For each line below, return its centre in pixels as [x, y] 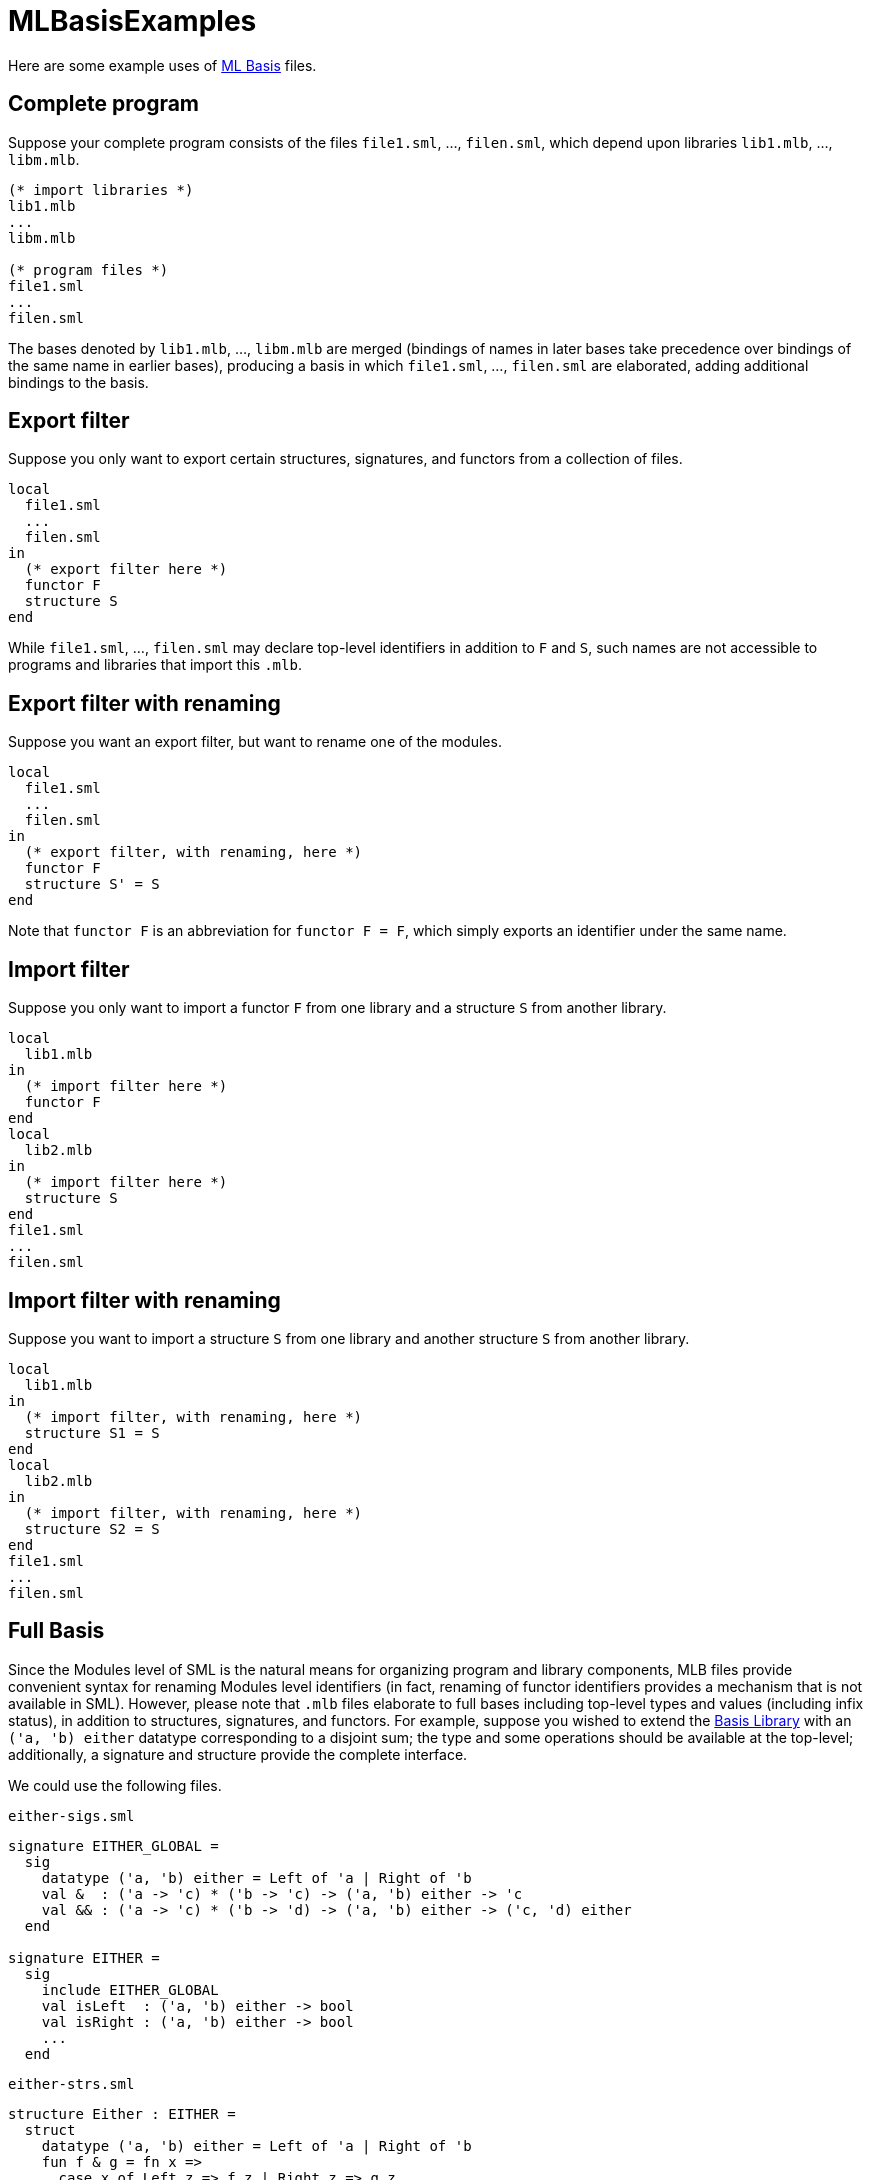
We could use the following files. [115, 1785]
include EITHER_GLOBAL [130, 1989]
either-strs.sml [71, 2083]
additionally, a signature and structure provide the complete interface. [238, 1754]
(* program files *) [88, 269]
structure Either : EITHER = [122, 2113]
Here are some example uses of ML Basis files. [162, 65]
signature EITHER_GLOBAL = [113, 1845]
